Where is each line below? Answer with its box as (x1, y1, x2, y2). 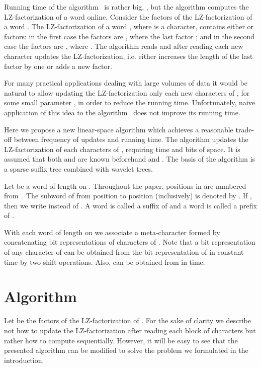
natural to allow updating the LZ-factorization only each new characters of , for (4, 87, 250, 98)
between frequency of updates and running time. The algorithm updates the (14, 134, 248, 144)
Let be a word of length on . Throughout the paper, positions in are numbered (4, 180, 246, 191)
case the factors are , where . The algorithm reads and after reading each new (4, 41, 243, 51)
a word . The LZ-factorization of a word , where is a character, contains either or (4, 21, 254, 32)
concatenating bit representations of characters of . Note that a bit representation (4, 237, 255, 247)
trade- (235, 124, 254, 134)
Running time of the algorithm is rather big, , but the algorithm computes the (4, 2, 249, 12)
